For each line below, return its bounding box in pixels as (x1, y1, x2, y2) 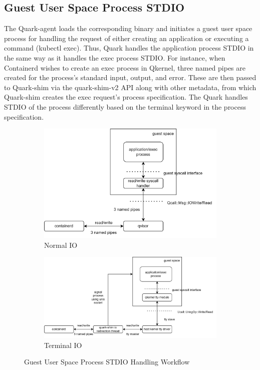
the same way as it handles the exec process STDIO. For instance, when (4, 52, 225, 63)
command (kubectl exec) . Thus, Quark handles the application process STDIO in (4, 43, 254, 53)
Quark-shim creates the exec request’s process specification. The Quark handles (4, 92, 248, 102)
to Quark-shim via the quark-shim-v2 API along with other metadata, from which (4, 82, 256, 92)
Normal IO (44, 239, 78, 250)
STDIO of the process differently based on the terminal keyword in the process (4, 101, 246, 112)
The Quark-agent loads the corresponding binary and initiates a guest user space (4, 23, 252, 34)
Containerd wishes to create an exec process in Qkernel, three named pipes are (4, 62, 246, 73)
